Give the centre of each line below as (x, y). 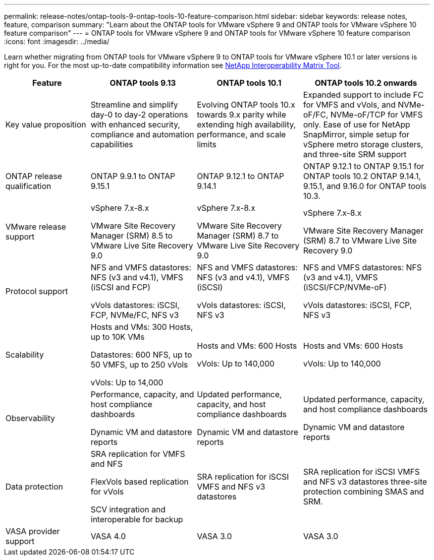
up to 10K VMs (118, 337)
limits (207, 144)
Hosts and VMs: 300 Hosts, (142, 327)
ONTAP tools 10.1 (249, 83)
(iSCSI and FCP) (121, 287)
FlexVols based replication (140, 482)
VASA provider (33, 531)
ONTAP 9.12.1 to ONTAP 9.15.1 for (364, 166)
